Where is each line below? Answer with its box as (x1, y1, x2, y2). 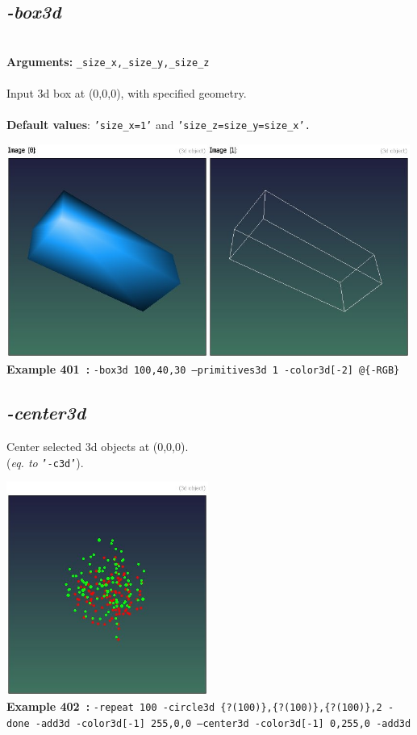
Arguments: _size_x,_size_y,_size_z (6, 52, 210, 69)
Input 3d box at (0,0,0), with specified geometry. (6, 85, 247, 102)
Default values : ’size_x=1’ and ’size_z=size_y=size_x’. (6, 116, 311, 133)
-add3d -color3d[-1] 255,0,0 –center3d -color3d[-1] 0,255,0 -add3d (35, 717, 411, 729)
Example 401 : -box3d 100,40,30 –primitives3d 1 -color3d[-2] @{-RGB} (6, 361, 400, 378)
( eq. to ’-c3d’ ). (6, 453, 84, 470)
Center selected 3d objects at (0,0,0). (6, 437, 189, 454)
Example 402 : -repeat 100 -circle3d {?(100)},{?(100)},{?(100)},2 (6, 698, 382, 715)
